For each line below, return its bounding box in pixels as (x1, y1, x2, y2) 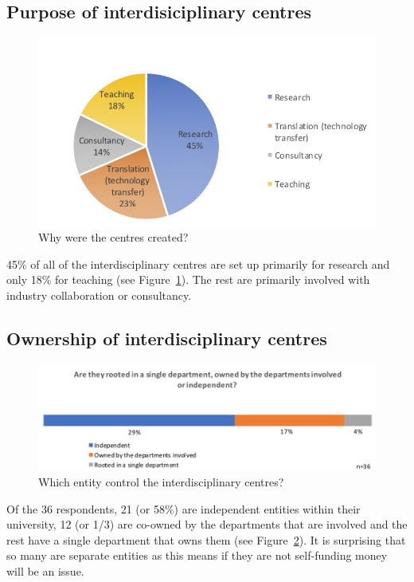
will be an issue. (6, 563, 84, 580)
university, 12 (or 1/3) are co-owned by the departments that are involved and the (6, 516, 408, 533)
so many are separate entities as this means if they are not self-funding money (6, 547, 388, 564)
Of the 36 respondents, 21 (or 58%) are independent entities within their (6, 500, 361, 517)
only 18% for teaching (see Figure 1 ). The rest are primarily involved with (6, 271, 370, 288)
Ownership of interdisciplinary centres (6, 325, 327, 350)
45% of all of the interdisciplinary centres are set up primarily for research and (6, 255, 390, 272)
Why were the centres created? (38, 228, 189, 245)
